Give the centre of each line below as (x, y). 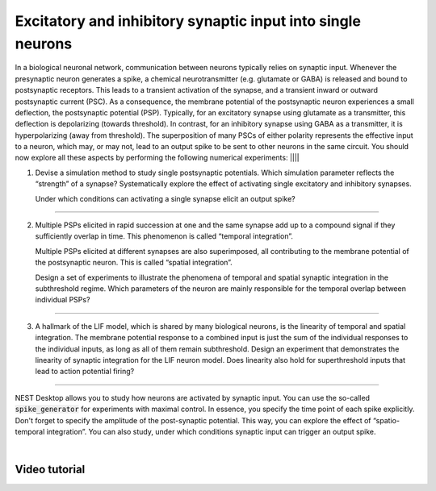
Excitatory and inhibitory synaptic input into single (188, 21)
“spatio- (386, 420)
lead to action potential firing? (85, 372)
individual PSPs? (63, 300)
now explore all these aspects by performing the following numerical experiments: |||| (157, 158)
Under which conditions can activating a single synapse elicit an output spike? (165, 198)
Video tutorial (50, 470)
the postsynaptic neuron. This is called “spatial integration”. (134, 263)
